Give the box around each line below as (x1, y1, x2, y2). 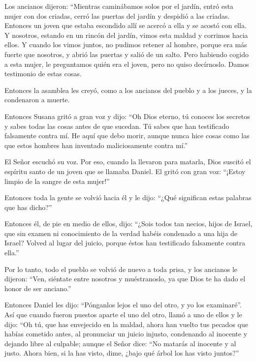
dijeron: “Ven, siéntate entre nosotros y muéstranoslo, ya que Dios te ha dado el (4, 273, 246, 284)
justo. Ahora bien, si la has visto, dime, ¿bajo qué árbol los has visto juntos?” (4, 348, 239, 358)
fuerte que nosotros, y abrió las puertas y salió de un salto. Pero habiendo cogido (4, 49, 249, 59)
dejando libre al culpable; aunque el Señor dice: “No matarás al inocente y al (4, 338, 236, 348)
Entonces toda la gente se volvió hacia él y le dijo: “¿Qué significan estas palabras (4, 192, 252, 203)
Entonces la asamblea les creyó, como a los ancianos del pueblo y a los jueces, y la (4, 85, 252, 95)
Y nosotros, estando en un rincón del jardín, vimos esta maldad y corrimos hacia (4, 30, 248, 40)
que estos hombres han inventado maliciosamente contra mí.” (4, 140, 188, 150)
